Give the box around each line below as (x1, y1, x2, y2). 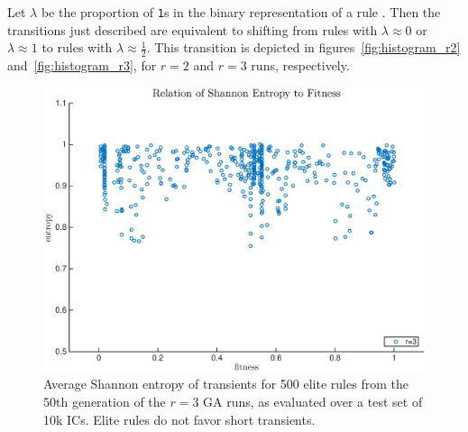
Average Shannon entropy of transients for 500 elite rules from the (43, 374, 408, 393)
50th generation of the (43, 391, 166, 410)
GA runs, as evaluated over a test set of (203, 391, 423, 410)
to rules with (41, 38, 113, 57)
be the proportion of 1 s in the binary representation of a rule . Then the (41, 3, 441, 21)
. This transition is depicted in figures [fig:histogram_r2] (146, 38, 461, 57)
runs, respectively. (251, 56, 350, 75)
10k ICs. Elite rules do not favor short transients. (43, 409, 316, 428)
